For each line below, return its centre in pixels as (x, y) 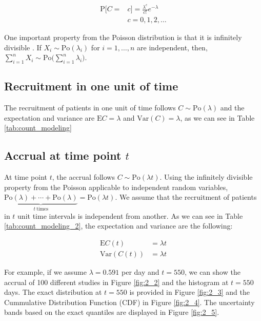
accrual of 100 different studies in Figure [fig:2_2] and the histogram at (116, 282)
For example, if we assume (45, 272)
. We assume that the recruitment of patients (186, 197)
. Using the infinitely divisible (206, 177)
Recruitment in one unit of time (91, 86)
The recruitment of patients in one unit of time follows (90, 108)
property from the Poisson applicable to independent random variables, (116, 187)
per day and (140, 272)
